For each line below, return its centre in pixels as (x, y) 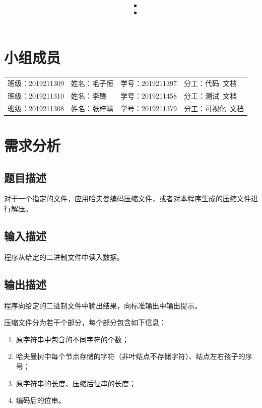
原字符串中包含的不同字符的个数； (72, 339)
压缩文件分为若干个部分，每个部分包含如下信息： (85, 322)
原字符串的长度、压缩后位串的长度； (76, 383)
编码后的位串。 (41, 400)
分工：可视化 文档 (214, 108)
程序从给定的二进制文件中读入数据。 (64, 257)
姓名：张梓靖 (92, 108)
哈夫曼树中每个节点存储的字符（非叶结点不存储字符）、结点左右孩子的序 (134, 356)
